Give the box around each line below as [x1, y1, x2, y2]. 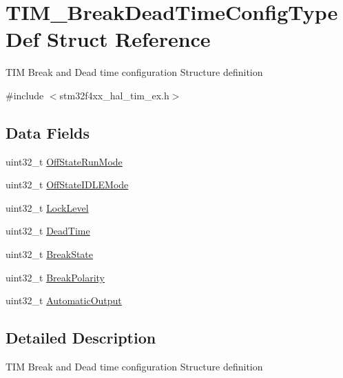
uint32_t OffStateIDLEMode [6, 177, 129, 192]
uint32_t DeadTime [6, 223, 90, 238]
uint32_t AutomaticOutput [6, 293, 122, 308]
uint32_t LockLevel [6, 200, 89, 215]
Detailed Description [6, 327, 156, 348]
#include [6, 88, 44, 102]
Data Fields [6, 121, 90, 143]
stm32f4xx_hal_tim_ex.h [59, 88, 169, 102]
